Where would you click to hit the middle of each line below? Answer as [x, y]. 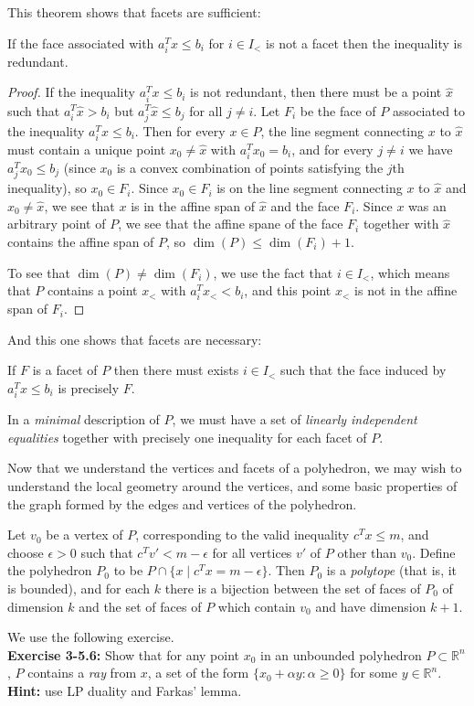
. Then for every [180, 130]
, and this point [288, 290]
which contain [257, 606]
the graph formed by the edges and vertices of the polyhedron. [182, 503]
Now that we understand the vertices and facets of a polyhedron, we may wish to [235, 468]
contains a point [93, 290]
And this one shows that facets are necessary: [135, 339]
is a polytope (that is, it [392, 570]
